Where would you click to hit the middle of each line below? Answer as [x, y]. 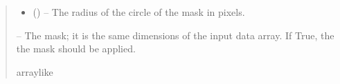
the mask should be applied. [76, 49]
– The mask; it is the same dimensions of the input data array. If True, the [175, 35]
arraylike [35, 71]
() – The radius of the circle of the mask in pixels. [139, 12]
